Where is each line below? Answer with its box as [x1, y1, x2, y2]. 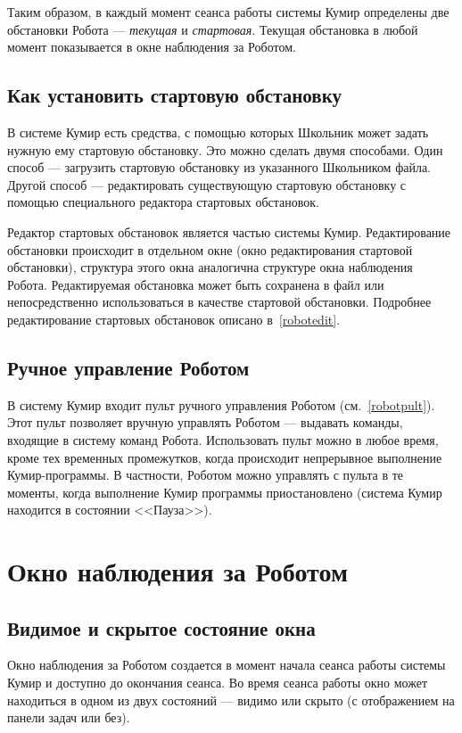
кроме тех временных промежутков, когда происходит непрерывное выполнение [7, 448, 442, 466]
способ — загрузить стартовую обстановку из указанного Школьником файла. [7, 158, 432, 177]
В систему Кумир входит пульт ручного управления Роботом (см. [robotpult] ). [7, 395, 435, 414]
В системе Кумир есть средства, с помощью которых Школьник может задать [7, 122, 429, 141]
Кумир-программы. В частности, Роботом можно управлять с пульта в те [7, 465, 404, 484]
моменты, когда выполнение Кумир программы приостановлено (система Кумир [7, 482, 442, 501]
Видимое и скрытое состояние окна [7, 614, 316, 641]
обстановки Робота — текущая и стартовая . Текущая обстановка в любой [7, 20, 418, 38]
